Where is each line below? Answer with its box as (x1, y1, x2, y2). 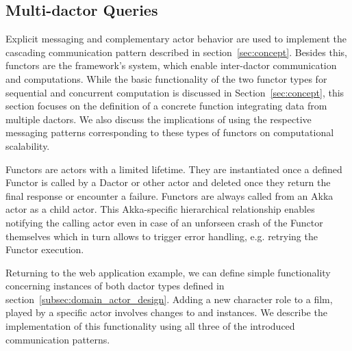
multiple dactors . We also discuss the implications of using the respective (5, 112, 312, 126)
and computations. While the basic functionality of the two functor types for (5, 71, 327, 86)
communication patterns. (5, 332, 110, 346)
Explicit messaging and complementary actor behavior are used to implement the (5, 31, 347, 46)
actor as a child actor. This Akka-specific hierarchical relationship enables (5, 202, 315, 216)
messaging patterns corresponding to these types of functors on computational (5, 125, 334, 140)
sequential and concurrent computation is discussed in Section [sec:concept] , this (5, 85, 344, 99)
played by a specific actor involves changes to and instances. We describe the (5, 305, 327, 320)
